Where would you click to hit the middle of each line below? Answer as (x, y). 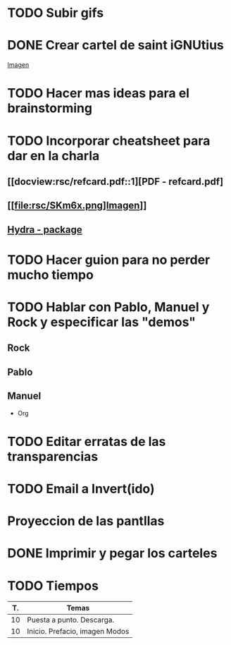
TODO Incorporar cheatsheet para (109, 141)
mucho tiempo (50, 275)
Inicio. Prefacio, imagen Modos (78, 632)
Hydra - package (45, 230)
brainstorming (50, 108)
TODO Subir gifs (56, 13)
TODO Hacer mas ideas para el (99, 94)
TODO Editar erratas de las (87, 441)
